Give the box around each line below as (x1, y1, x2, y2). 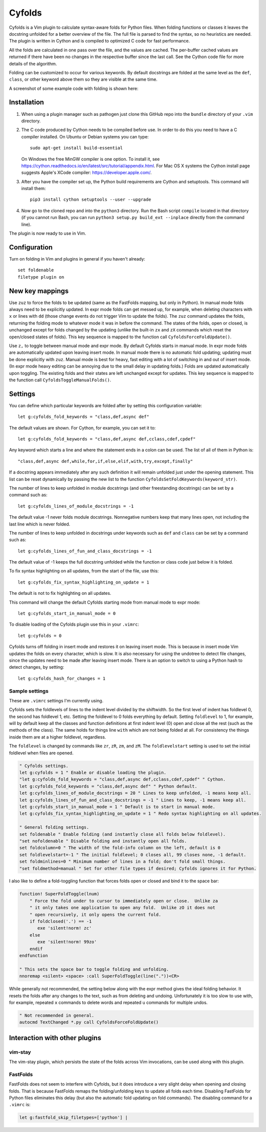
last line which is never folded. (9, 521, 70, 527)
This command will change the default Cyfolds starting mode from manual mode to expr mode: (9, 599, 200, 605)
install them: (21, 186, 46, 192)
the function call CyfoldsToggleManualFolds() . (9, 377, 111, 383)
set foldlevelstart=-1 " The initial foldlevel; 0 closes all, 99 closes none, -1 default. (19, 852, 246, 857)
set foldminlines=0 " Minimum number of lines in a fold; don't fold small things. (19, 859, 226, 865)
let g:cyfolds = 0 (18, 633, 62, 638)
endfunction (19, 953, 48, 958)
